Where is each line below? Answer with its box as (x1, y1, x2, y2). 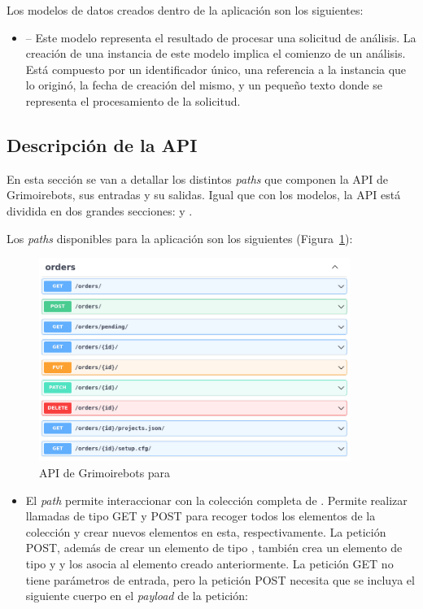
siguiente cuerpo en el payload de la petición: (25, 587, 248, 604)
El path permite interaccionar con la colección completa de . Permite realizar (25, 491, 408, 508)
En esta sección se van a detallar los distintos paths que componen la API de (7, 170, 389, 187)
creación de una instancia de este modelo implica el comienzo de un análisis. (25, 45, 406, 62)
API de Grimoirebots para (39, 464, 171, 481)
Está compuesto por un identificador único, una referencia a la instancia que (25, 60, 407, 77)
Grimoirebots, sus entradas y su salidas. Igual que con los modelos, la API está (7, 186, 401, 203)
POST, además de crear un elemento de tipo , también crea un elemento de (25, 539, 403, 556)
